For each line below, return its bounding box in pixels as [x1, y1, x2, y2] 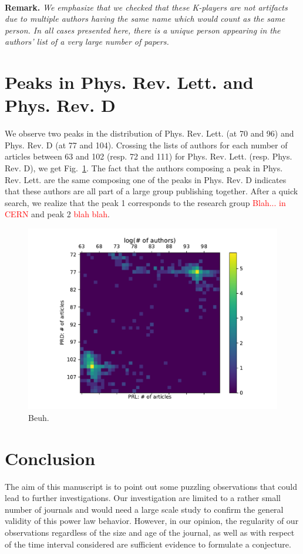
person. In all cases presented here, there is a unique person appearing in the [5, 24, 281, 36]
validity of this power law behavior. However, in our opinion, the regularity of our [5, 515, 299, 527]
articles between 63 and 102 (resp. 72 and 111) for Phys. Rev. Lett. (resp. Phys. [5, 150, 292, 162]
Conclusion [5, 446, 96, 470]
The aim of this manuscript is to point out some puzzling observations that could [5, 480, 297, 492]
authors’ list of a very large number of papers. [5, 35, 169, 48]
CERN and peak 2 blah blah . [5, 208, 110, 220]
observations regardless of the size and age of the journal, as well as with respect [5, 526, 295, 538]
